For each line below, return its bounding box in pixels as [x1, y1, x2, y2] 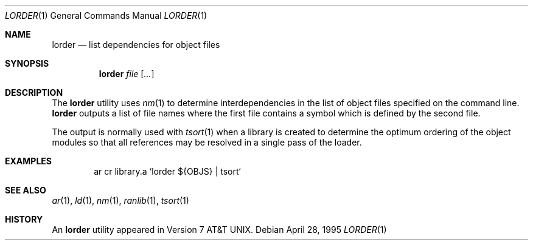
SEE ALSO [5, 185, 46, 195]
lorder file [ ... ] [99, 69, 155, 79]
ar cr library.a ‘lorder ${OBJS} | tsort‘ [94, 166, 241, 176]
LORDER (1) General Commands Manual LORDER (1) [5, 10, 207, 21]
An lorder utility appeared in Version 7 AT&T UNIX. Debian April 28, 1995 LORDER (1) [52, 224, 387, 235]
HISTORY [5, 214, 43, 224]
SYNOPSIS [5, 58, 49, 69]
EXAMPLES [5, 156, 52, 166]
